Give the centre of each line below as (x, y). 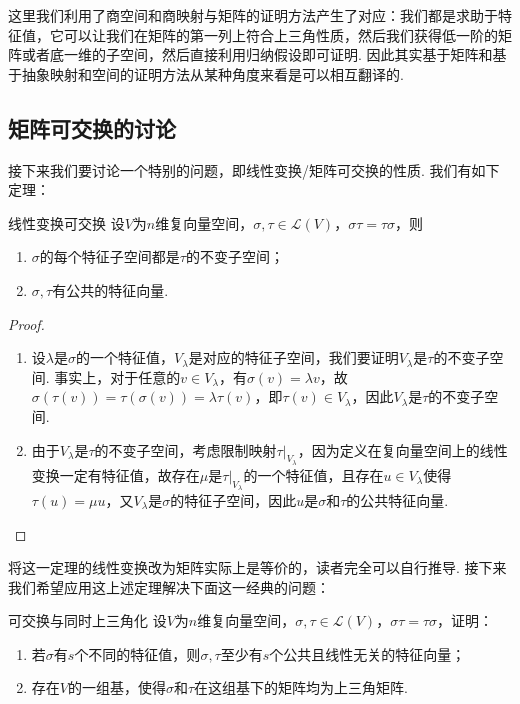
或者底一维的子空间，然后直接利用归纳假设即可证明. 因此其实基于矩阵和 (257, 54)
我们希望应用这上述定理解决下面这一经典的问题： (169, 586)
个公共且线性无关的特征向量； (367, 653)
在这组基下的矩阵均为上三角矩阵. (301, 687)
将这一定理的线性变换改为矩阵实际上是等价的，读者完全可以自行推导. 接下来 (257, 567)
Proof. (26, 323)
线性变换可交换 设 (66, 222)
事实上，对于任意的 (117, 376)
